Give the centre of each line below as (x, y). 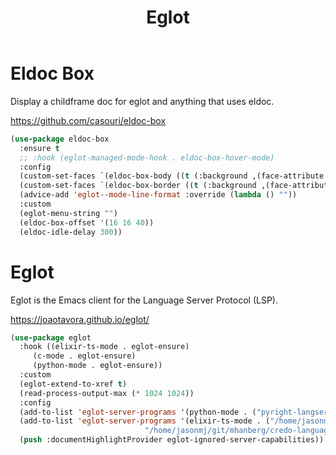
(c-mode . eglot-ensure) (84, 356)
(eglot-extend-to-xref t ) (73, 384)
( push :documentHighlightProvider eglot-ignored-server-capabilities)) (172, 440)
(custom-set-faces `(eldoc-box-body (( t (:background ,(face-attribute (172, 176)
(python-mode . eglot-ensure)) (97, 366)
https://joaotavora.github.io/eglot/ (80, 319)
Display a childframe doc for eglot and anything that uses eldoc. (142, 101)
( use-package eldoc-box (60, 139)
